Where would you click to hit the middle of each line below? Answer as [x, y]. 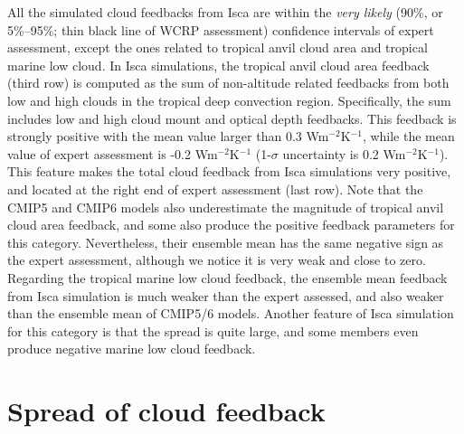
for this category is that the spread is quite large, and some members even [213, 330]
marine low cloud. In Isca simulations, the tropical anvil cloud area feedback [218, 65]
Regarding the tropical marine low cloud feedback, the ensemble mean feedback [227, 277]
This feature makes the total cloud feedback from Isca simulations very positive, [229, 171]
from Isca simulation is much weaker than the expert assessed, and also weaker [226, 295]
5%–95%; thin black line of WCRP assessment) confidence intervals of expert [221, 29]
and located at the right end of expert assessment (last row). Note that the [215, 189]
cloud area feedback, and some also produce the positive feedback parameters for [231, 225]
